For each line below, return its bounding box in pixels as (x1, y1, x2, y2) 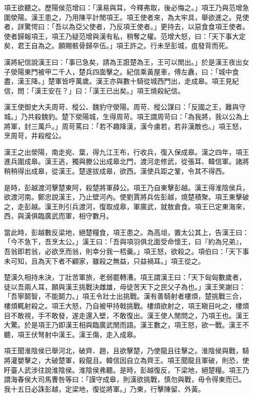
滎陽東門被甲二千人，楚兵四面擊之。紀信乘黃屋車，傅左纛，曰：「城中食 (10, 66, 239, 76)
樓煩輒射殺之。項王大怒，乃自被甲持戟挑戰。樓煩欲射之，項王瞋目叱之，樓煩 (4, 301, 249, 311)
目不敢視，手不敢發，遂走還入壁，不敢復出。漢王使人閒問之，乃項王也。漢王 (4, 310, 249, 320)
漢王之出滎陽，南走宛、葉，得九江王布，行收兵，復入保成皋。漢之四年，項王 (4, 146, 249, 157)
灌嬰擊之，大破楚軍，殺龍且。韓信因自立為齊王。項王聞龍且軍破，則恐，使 (10, 355, 249, 365)
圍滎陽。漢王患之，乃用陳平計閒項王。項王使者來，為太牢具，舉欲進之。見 (4, 12, 242, 22)
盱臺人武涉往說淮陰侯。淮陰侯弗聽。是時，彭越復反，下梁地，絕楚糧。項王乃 (4, 364, 249, 375)
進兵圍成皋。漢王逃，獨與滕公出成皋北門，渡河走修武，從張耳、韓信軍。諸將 (4, 156, 249, 166)
